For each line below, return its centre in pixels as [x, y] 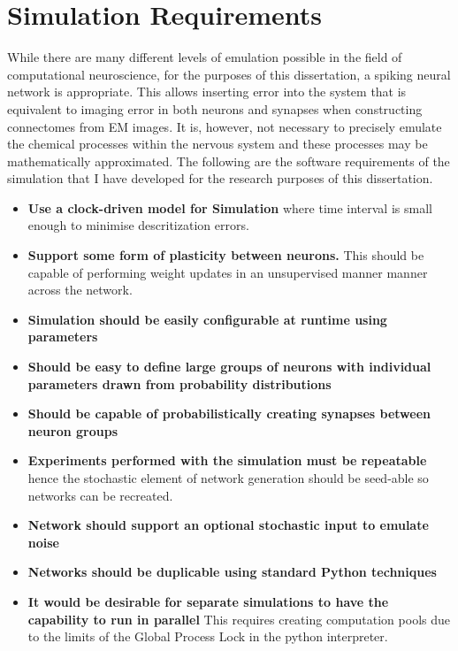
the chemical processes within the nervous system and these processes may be [218, 144]
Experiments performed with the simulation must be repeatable [227, 460]
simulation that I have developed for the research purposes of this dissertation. [220, 178]
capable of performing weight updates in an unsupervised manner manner [228, 272]
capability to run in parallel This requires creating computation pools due [239, 619]
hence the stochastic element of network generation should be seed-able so [228, 478]
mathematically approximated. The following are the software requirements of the [229, 161]
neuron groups [73, 430]
